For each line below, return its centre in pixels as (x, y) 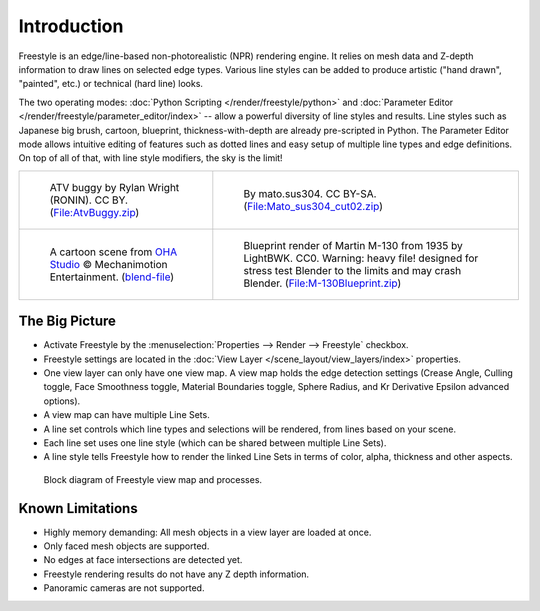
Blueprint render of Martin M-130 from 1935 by (353, 245)
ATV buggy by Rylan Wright (114, 187)
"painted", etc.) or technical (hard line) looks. (111, 84)
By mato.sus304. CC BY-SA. (310, 193)
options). (62, 401)
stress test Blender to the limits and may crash (352, 270)
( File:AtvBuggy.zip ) (94, 212)
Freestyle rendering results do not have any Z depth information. (176, 574)
